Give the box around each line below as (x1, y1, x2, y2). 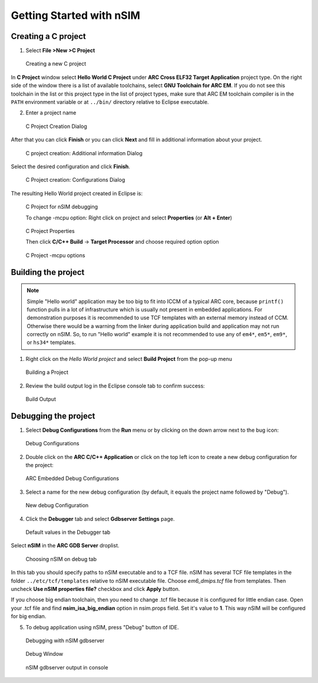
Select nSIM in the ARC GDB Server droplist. (11, 542, 120, 549)
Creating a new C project (25, 60, 87, 67)
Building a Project (25, 369, 69, 376)
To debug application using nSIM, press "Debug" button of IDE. (25, 623, 179, 631)
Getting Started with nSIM (11, 9, 141, 22)
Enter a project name (25, 109, 77, 116)
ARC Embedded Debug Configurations (25, 475, 120, 482)
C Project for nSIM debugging (25, 203, 98, 211)
